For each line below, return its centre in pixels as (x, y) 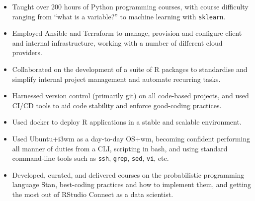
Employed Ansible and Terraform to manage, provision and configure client (127, 33)
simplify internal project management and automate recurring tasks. (116, 79)
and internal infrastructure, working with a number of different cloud (117, 42)
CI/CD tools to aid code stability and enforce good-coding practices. (117, 105)
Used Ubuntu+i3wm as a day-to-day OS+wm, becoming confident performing (131, 138)
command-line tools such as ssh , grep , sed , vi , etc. (90, 158)
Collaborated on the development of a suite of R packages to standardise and (130, 69)
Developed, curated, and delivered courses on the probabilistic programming (128, 174)
